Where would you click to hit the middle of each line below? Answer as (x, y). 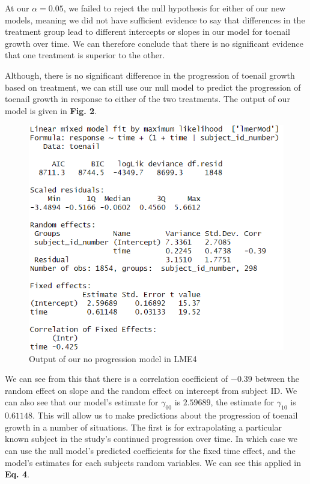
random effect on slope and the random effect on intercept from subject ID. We (151, 390)
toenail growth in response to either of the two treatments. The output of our (147, 99)
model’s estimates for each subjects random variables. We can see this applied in (153, 462)
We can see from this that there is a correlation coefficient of (117, 379)
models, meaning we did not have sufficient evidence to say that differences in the (155, 20)
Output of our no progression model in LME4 (113, 358)
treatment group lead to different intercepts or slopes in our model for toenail (147, 32)
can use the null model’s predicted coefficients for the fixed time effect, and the (150, 450)
